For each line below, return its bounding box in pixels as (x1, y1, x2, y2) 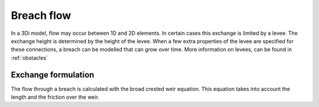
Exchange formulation (11, 70, 95, 80)
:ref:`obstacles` (11, 54, 48, 61)
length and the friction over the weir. (11, 93, 100, 100)
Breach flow (11, 9, 71, 22)
